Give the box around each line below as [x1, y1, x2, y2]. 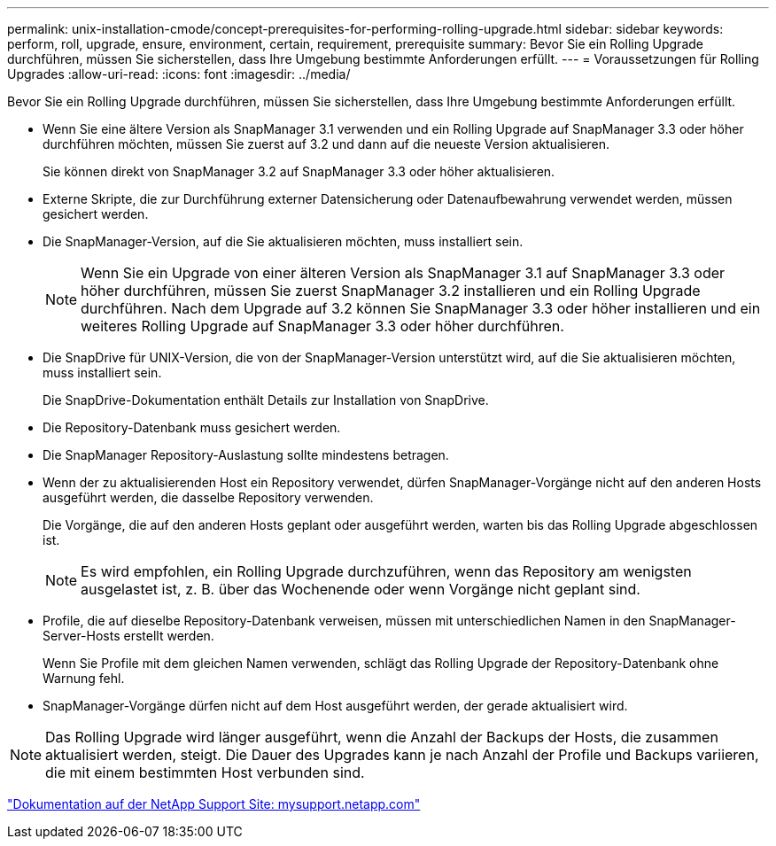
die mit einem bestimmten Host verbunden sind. [45, 764, 365, 781]
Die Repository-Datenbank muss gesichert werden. [43, 420, 341, 435]
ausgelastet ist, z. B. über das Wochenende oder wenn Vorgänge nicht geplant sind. [81, 580, 640, 598]
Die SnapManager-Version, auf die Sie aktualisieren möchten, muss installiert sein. [43, 234, 524, 249]
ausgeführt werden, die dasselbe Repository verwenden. [43, 490, 374, 505]
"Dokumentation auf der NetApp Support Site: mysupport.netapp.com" [7, 796, 421, 811]
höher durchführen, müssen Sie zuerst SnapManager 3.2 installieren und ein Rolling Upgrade [81, 282, 701, 299]
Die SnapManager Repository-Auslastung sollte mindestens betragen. [43, 447, 449, 462]
